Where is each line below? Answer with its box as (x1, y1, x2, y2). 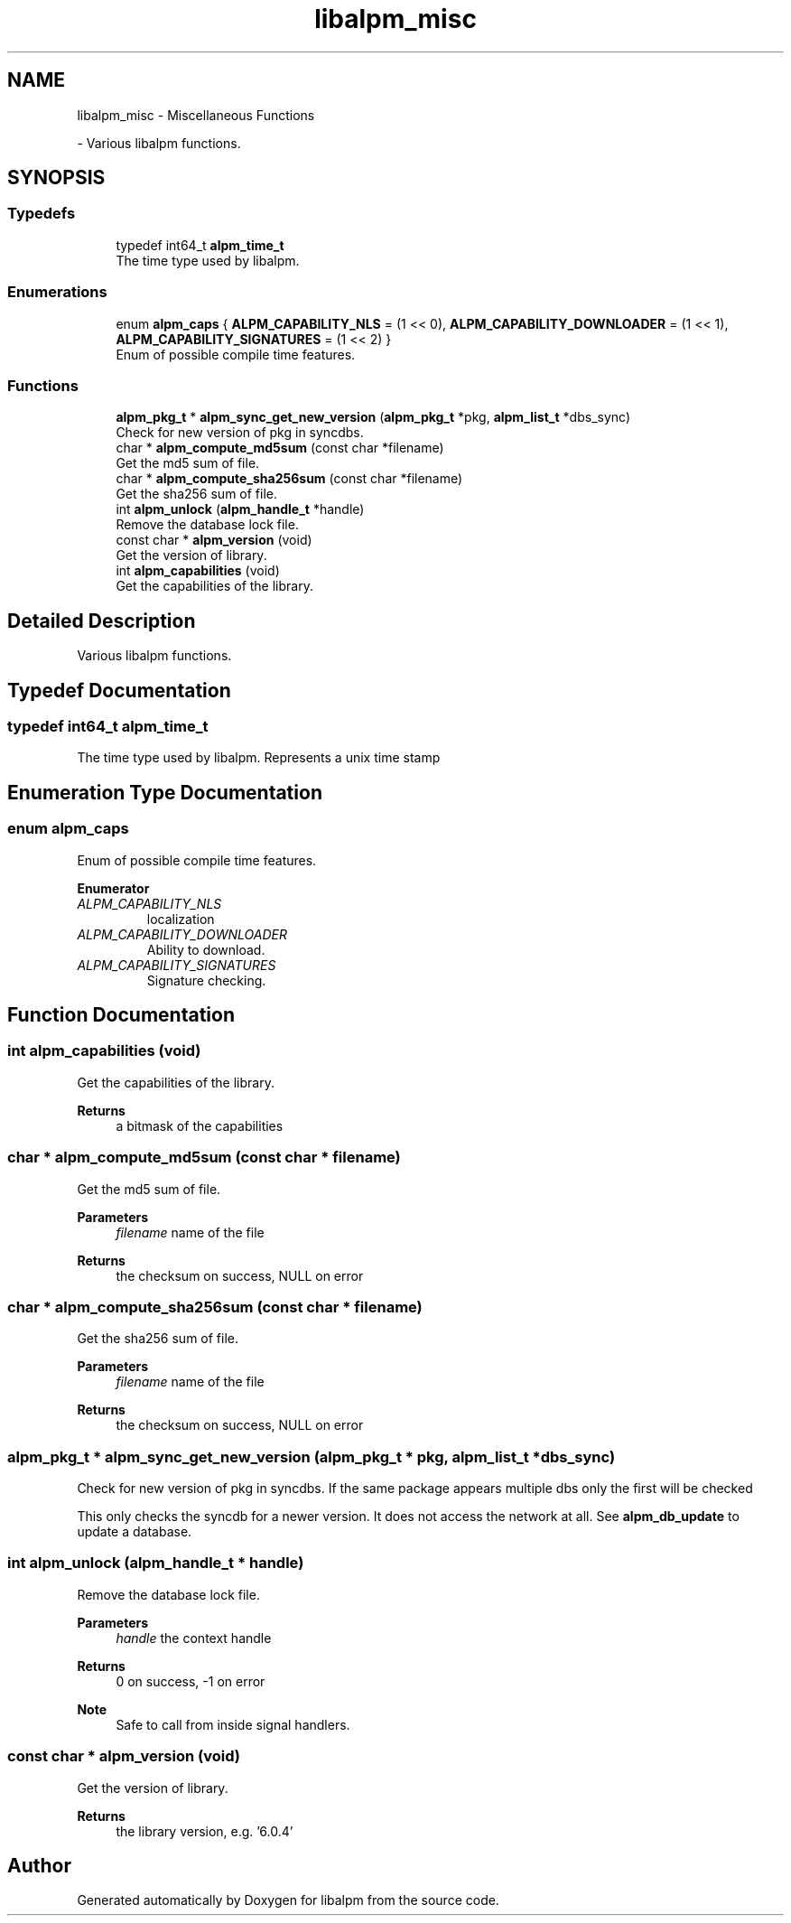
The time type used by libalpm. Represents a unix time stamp (77, 750, 441, 766)
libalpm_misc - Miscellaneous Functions (77, 107, 315, 123)
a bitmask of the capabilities (116, 1117, 284, 1134)
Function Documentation (7, 1004, 235, 1027)
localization (146, 910, 215, 927)
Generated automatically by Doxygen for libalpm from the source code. (77, 1892, 499, 1909)
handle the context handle (116, 1629, 272, 1646)
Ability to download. (146, 941, 265, 957)
